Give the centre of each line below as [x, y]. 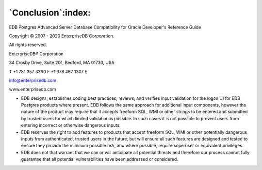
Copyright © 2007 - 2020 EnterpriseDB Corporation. [62, 36]
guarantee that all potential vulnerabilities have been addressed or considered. [99, 159]
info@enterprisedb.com [33, 80]
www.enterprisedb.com [33, 89]
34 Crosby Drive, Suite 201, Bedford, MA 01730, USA [62, 62]
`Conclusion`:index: [50, 13]
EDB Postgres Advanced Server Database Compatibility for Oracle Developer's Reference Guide [105, 27]
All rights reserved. [28, 45]
